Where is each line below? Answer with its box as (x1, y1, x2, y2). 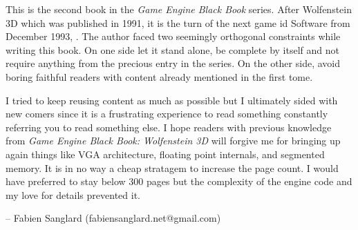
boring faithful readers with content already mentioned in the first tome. (6, 69, 313, 84)
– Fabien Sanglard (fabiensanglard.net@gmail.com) (6, 211, 221, 225)
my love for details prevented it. (6, 187, 140, 202)
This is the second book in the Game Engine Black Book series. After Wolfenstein (6, 2, 352, 16)
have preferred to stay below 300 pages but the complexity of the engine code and (6, 174, 352, 189)
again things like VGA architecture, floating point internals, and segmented (6, 146, 325, 161)
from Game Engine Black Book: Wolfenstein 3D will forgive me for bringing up (6, 133, 341, 148)
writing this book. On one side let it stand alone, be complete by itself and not (6, 42, 339, 57)
